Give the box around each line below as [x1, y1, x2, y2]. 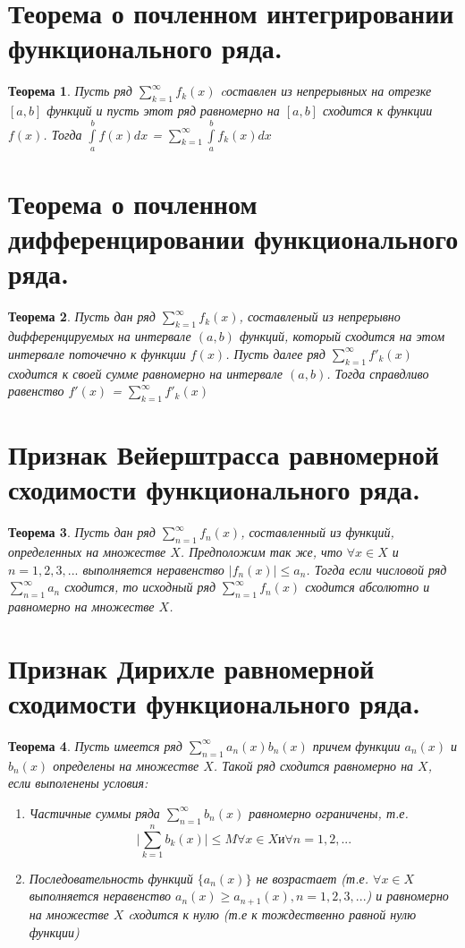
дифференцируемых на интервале [8, 327, 191, 346]
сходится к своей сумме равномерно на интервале [8, 363, 283, 382]
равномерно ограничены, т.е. [249, 803, 409, 822]
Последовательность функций [29, 868, 193, 887]
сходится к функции [322, 101, 433, 120]
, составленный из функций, [241, 523, 394, 542]
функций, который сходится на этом [239, 327, 445, 346]
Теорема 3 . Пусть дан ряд [8, 523, 156, 542]
